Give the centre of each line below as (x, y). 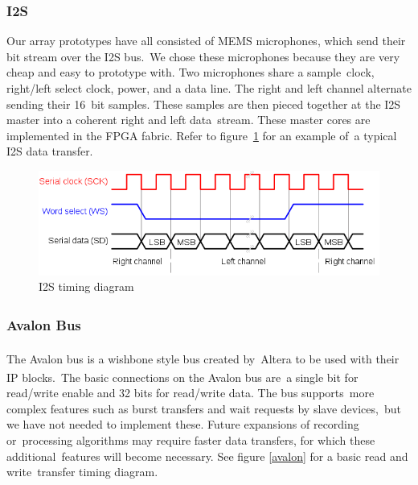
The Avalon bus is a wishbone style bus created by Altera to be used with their (203, 358)
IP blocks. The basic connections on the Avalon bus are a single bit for (182, 377)
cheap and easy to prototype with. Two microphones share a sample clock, (191, 72)
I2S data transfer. (50, 151)
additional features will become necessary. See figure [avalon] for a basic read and (207, 456)
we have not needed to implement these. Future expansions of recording (183, 424)
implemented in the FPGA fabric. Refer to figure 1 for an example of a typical (202, 135)
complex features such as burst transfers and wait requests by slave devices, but (204, 408)
